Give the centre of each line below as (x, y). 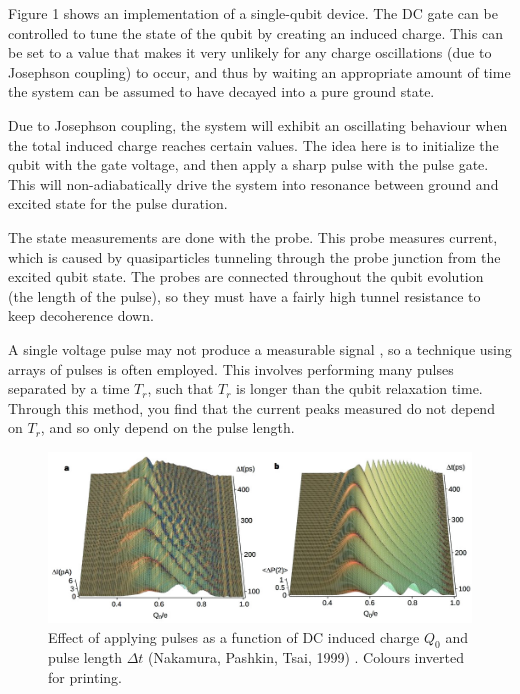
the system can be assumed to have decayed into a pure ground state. (221, 91)
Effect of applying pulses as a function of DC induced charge (234, 636)
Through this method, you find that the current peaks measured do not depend (251, 407)
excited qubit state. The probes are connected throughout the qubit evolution (246, 276)
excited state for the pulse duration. (118, 203)
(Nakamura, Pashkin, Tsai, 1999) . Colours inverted (306, 657)
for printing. (85, 677)
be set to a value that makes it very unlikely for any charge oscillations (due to (250, 52)
